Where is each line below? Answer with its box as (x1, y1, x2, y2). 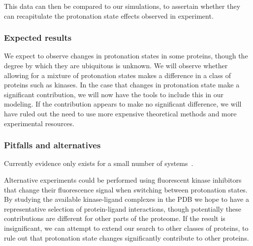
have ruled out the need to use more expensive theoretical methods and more (4, 108, 237, 118)
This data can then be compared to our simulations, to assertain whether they (4, 1, 241, 11)
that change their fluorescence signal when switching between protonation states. (4, 184, 248, 194)
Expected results (4, 31, 72, 44)
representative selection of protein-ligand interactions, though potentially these (4, 203, 241, 214)
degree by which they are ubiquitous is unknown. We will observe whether (4, 60, 228, 70)
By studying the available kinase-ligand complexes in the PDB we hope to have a (4, 194, 249, 204)
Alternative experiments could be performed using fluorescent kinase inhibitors (4, 174, 242, 185)
